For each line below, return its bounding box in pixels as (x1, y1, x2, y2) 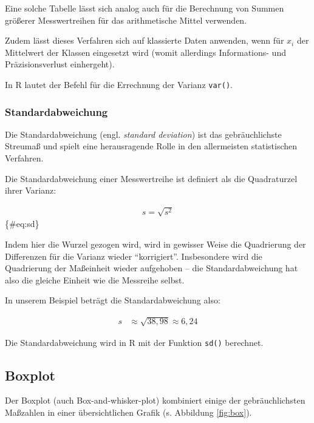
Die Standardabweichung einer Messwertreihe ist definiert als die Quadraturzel (5, 172, 298, 184)
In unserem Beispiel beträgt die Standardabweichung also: (5, 294, 220, 306)
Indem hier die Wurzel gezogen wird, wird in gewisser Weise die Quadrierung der (5, 237, 306, 250)
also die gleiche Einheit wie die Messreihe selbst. (5, 273, 185, 286)
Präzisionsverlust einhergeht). (5, 58, 115, 70)
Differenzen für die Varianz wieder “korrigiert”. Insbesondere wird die (5, 249, 262, 262)
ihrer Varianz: (5, 184, 56, 197)
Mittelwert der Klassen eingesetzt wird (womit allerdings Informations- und (5, 46, 286, 58)
